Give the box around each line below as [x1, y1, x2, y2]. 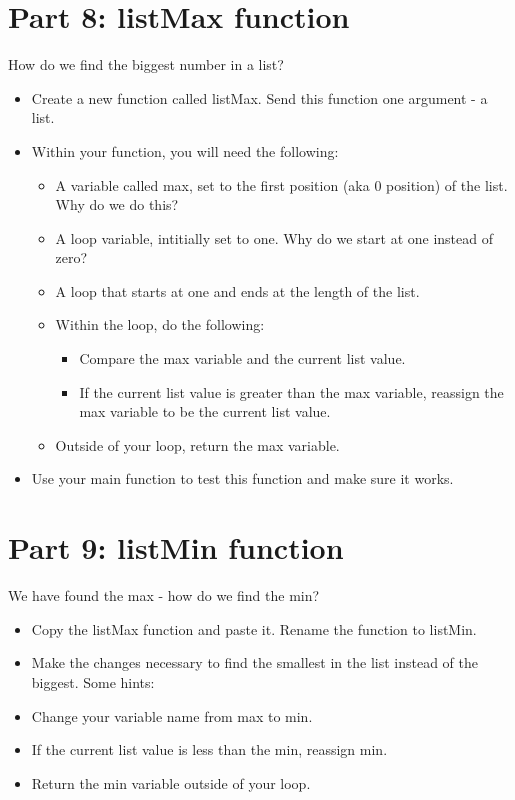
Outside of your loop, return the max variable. [55, 434, 340, 455]
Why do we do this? [55, 194, 179, 215]
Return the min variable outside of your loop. [31, 772, 311, 793]
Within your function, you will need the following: [31, 140, 339, 161]
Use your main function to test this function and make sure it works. [31, 468, 454, 489]
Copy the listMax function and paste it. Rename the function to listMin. [31, 618, 477, 639]
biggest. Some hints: [31, 671, 155, 692]
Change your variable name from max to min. [31, 705, 313, 726]
